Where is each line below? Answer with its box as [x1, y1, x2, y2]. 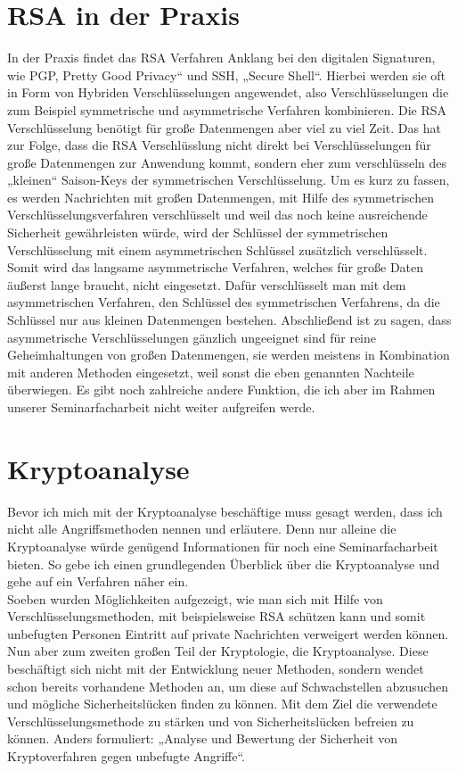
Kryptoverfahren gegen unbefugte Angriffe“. [7, 747, 245, 766]
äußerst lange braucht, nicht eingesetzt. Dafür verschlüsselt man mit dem [7, 275, 406, 294]
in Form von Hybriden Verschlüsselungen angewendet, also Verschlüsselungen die [7, 83, 449, 102]
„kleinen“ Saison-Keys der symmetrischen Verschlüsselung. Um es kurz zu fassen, [7, 170, 450, 189]
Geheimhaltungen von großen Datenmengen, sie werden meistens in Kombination [7, 345, 450, 364]
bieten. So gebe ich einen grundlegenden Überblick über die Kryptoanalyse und [7, 554, 440, 573]
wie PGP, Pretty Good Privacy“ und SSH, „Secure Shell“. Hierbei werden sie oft [7, 65, 446, 84]
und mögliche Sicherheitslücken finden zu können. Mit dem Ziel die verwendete [7, 694, 438, 713]
